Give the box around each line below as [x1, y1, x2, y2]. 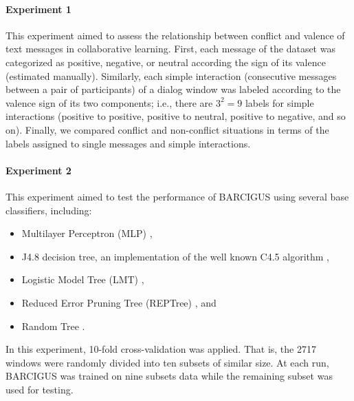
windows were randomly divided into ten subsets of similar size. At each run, [5, 355, 329, 369]
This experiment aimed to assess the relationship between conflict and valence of [5, 28, 345, 42]
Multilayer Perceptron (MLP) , [21, 226, 153, 240]
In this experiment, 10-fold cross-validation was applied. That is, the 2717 [5, 342, 316, 356]
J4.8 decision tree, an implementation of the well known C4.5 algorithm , [21, 249, 329, 263]
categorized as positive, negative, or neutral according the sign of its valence [5, 54, 326, 69]
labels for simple [245, 95, 314, 110]
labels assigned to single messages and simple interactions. [5, 136, 251, 150]
